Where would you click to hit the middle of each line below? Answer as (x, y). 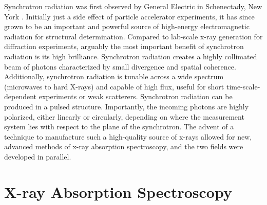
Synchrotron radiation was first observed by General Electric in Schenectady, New (133, 6)
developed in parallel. (38, 156)
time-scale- (243, 86)
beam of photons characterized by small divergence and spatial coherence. (120, 66)
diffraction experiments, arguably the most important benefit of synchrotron (124, 46)
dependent (21, 96)
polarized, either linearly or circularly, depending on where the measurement (124, 116)
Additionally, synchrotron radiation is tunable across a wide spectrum (114, 76)
